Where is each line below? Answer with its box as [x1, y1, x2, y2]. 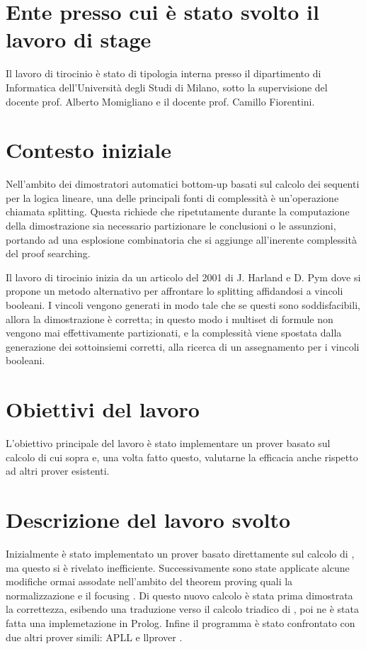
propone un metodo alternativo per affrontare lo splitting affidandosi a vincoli [6, 283, 343, 298]
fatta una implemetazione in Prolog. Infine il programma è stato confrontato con [6, 615, 355, 630]
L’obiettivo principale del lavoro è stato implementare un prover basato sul [6, 436, 331, 451]
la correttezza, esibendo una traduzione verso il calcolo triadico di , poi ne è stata [6, 602, 359, 616]
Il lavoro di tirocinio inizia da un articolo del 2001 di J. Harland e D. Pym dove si [6, 269, 361, 284]
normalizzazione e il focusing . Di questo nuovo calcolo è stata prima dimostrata [6, 587, 353, 602]
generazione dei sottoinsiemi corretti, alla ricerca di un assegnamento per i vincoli [6, 339, 360, 354]
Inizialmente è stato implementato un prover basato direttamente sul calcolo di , [6, 546, 355, 560]
